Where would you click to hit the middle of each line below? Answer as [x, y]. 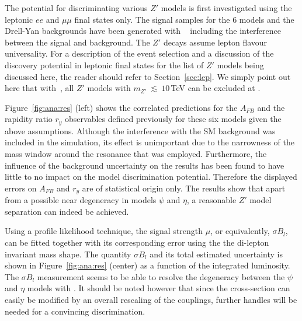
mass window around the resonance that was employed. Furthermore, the [136, 153]
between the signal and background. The [77, 42]
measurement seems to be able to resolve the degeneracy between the [161, 276]
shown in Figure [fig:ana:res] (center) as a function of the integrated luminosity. [147, 265]
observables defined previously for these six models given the [173, 119]
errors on [21, 188]
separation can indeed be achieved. [67, 211]
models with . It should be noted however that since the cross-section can [159, 288]
